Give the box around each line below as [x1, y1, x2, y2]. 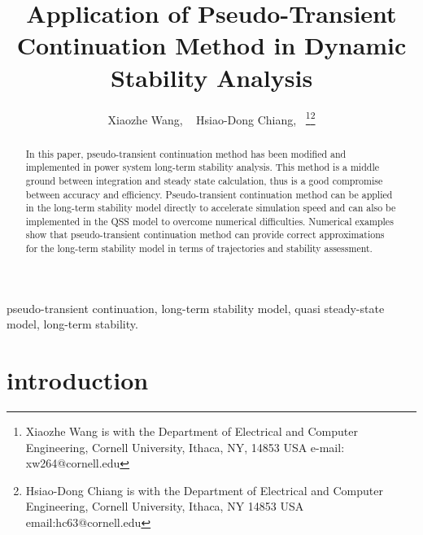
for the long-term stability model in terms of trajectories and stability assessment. [25, 241, 373, 255]
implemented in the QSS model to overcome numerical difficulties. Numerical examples [25, 214, 394, 228]
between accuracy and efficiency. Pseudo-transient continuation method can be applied [25, 187, 393, 201]
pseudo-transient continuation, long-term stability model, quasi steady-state [7, 299, 385, 316]
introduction [7, 363, 149, 397]
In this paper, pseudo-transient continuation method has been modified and [25, 146, 347, 160]
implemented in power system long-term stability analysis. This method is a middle [25, 160, 379, 174]
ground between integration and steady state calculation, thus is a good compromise [25, 173, 383, 187]
